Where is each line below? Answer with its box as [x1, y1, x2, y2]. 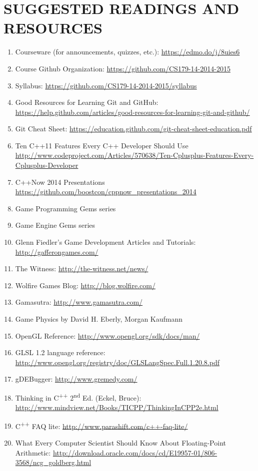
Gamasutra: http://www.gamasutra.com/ [15, 297, 143, 307]
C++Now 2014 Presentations [15, 176, 105, 187]
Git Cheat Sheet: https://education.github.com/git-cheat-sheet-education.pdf [15, 123, 252, 134]
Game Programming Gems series [15, 203, 116, 213]
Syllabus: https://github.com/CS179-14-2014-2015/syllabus [15, 80, 197, 90]
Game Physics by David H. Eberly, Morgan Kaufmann [15, 314, 183, 324]
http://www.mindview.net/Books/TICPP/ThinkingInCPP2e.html [15, 402, 218, 413]
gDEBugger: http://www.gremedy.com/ [15, 374, 137, 384]
